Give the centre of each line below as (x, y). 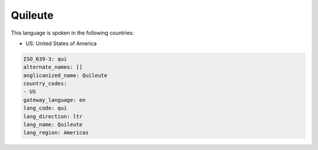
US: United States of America (61, 43)
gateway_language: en (54, 100)
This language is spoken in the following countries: (72, 33)
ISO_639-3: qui (45, 59)
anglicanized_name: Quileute (65, 75)
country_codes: (45, 84)
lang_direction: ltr (53, 116)
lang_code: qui (45, 108)
